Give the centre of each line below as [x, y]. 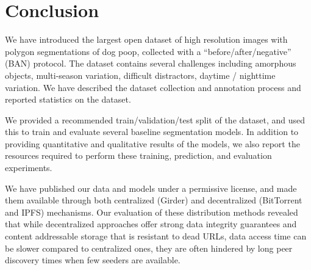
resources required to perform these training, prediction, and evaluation [138, 155]
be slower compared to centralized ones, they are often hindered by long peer [149, 248]
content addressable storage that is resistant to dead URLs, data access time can [156, 236]
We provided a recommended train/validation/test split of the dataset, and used [155, 119]
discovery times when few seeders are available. [93, 260]
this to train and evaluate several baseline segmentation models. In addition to [152, 132]
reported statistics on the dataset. [68, 99]
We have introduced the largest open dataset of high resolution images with [146, 39]
